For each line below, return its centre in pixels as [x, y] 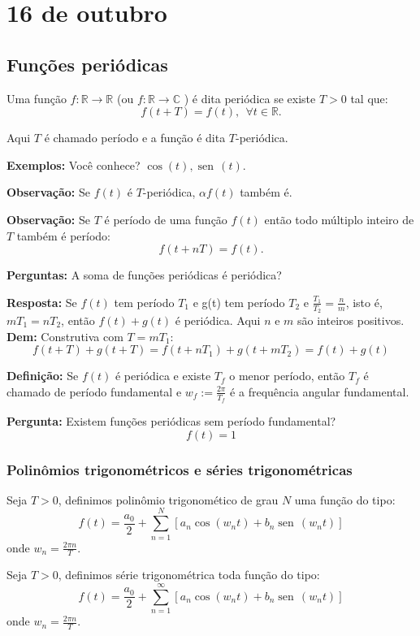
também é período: [63, 235]
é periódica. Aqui [218, 320]
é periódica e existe [163, 376]
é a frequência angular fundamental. [320, 391]
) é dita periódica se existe [250, 98]
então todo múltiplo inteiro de [339, 219]
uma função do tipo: [345, 499]
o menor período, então [287, 376]
